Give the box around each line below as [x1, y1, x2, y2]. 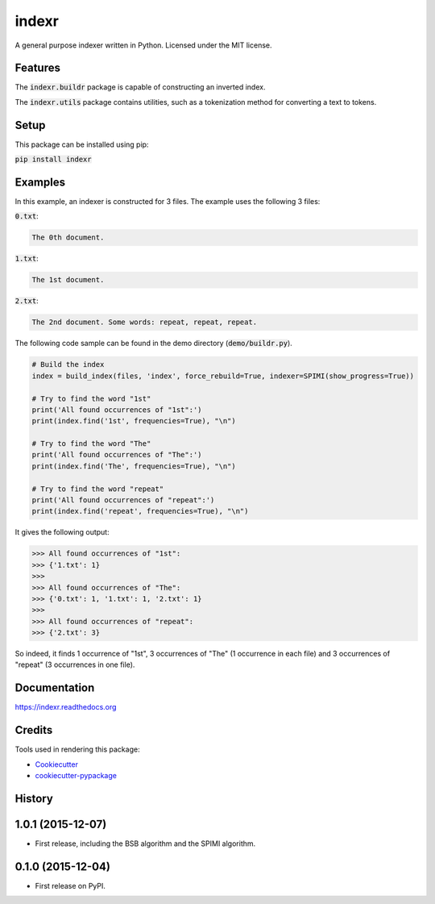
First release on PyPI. [35, 881, 106, 890]
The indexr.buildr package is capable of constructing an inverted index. [14, 82, 266, 92]
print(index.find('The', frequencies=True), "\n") [31, 461, 237, 471]
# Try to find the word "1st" [31, 394, 151, 403]
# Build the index [31, 360, 105, 369]
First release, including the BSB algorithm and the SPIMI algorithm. [35, 839, 256, 848]
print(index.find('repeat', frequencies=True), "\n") [31, 506, 249, 516]
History [14, 791, 54, 806]
